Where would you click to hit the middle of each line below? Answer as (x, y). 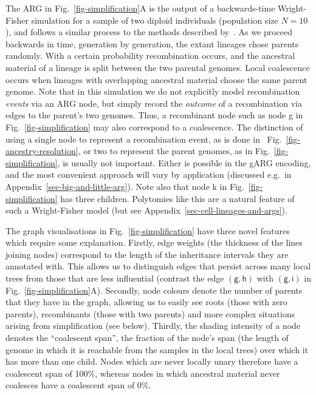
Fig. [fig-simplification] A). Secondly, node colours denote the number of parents (154, 290)
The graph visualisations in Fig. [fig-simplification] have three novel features (148, 230)
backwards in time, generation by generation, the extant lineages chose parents (152, 43)
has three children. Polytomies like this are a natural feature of (177, 198)
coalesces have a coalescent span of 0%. (78, 385)
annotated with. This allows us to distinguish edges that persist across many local (158, 266)
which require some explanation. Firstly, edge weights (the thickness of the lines (154, 242)
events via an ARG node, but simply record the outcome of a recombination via (154, 103)
